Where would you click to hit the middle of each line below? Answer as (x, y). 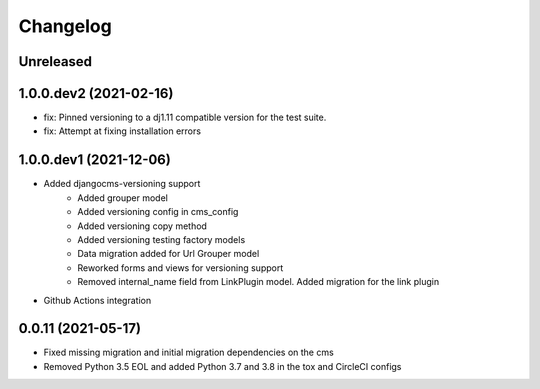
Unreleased (55, 61)
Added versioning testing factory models (161, 239)
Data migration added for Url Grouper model (168, 254)
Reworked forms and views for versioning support (180, 267)
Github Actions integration (97, 300)
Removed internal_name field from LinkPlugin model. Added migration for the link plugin (258, 282)
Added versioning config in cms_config (158, 212)
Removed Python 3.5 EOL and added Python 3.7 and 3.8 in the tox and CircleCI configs (222, 366)
